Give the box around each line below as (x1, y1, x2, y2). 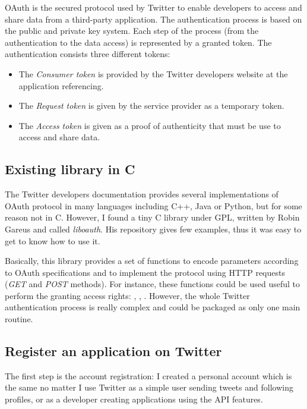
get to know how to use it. (5, 234, 100, 247)
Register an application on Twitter (5, 342, 222, 360)
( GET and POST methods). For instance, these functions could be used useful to (5, 278, 300, 290)
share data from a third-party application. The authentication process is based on (5, 12, 302, 25)
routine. (5, 313, 33, 325)
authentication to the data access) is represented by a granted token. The (5, 36, 272, 48)
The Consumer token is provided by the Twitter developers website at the (18, 67, 288, 80)
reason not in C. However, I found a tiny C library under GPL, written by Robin (5, 211, 300, 224)
